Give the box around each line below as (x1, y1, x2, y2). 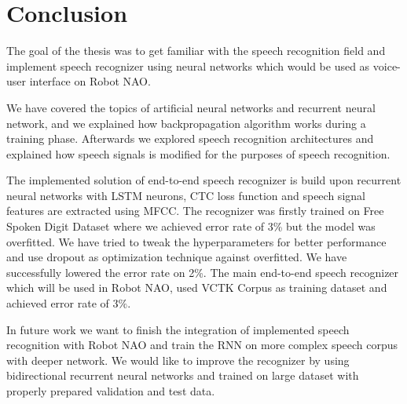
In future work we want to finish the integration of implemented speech (6, 321, 350, 337)
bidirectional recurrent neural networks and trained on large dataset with (6, 367, 359, 384)
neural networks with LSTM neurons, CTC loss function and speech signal (6, 187, 365, 203)
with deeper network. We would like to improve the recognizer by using (6, 351, 350, 368)
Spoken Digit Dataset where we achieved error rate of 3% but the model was (6, 218, 376, 235)
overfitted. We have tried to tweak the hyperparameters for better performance (6, 233, 387, 249)
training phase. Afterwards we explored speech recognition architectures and (6, 130, 374, 147)
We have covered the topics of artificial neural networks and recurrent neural (6, 99, 376, 115)
